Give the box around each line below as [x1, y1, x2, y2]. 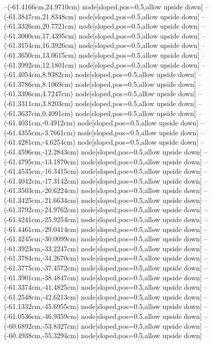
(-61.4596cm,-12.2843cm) [4, 146, 79, 156]
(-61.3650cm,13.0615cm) [4, 49, 76, 60]
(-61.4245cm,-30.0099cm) [4, 233, 79, 244]
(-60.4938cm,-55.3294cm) [4, 330, 79, 341]
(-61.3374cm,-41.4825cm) [4, 282, 79, 292]
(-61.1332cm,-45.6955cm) [4, 301, 79, 311]
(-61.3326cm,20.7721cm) [4, 21, 76, 31]
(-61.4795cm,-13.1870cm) [4, 156, 79, 166]
